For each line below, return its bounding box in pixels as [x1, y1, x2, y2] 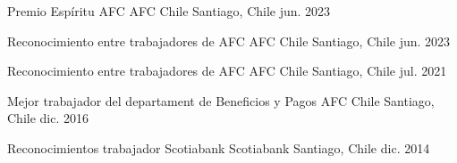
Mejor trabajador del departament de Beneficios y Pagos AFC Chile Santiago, [7, 91, 435, 110]
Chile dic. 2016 [7, 109, 89, 127]
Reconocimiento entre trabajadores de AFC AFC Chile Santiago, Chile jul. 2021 [7, 61, 447, 80]
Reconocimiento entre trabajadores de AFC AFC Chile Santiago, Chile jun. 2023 [7, 31, 451, 50]
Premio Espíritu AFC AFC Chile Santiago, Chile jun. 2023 [7, 2, 331, 20]
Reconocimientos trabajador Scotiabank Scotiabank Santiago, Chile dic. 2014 [7, 138, 430, 157]
